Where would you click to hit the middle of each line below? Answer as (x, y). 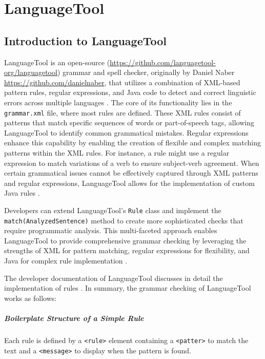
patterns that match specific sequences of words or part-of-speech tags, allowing (129, 122)
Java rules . (22, 193)
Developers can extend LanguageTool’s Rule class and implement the (113, 210)
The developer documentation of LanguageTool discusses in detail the (114, 278)
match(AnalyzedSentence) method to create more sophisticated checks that (124, 220)
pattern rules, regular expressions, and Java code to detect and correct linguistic (130, 92)
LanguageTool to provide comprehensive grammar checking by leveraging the (125, 240)
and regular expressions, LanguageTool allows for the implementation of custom (129, 183)
